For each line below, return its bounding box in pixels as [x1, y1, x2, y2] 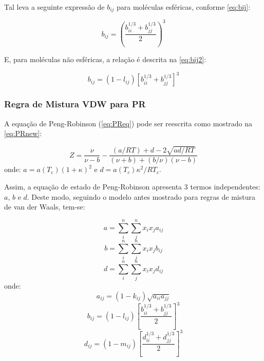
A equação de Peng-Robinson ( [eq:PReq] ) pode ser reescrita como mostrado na [4, 118, 253, 128]
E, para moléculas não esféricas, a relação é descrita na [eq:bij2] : [4, 54, 206, 65]
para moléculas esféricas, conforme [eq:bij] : [117, 2, 251, 12]
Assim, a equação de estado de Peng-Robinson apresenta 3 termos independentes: [4, 181, 260, 192]
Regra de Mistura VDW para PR [4, 98, 146, 110]
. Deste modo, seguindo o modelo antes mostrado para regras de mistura [27, 191, 255, 202]
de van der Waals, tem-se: [4, 201, 85, 212]
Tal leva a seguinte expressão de [4, 2, 105, 12]
